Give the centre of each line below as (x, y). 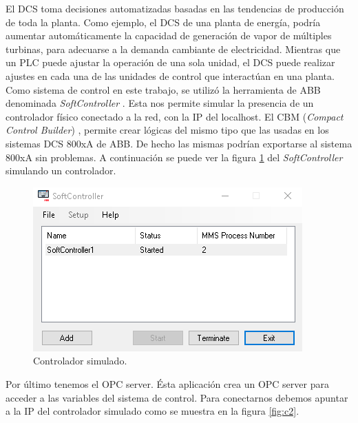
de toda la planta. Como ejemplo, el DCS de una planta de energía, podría (163, 22)
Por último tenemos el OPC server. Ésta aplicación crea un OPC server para (167, 383)
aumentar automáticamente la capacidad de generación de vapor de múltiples (169, 35)
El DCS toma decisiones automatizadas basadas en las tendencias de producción (175, 8)
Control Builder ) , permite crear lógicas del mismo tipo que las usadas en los (167, 130)
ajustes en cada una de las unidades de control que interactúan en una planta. (170, 75)
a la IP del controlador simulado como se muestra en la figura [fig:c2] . (152, 411)
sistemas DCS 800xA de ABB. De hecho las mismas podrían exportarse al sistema (179, 143)
